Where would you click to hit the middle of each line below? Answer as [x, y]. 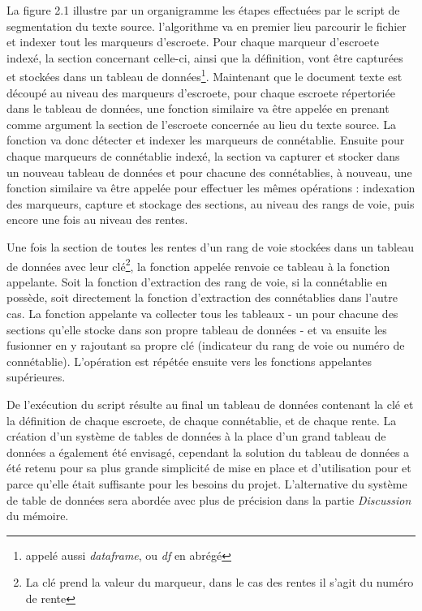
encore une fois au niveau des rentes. [97, 219]
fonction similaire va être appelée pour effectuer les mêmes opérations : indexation [211, 188]
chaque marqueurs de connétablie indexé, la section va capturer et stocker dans [203, 156]
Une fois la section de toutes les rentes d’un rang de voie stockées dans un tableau [210, 246]
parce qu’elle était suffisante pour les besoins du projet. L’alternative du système [207, 483]
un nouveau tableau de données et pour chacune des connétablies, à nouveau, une [209, 172]
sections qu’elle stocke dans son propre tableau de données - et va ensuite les [197, 329]
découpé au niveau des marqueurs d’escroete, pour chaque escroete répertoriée [201, 92]
